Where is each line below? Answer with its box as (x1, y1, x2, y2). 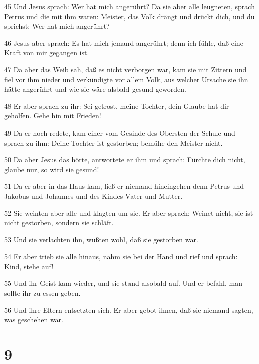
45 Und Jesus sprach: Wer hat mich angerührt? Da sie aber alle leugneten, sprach (4, 1, 255, 11)
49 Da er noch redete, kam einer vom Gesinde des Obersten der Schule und (4, 127, 235, 138)
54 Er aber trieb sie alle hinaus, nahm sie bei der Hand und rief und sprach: (4, 251, 238, 262)
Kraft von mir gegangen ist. (4, 47, 89, 58)
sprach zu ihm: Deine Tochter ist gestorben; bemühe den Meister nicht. (4, 137, 223, 148)
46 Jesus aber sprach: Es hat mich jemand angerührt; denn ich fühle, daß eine (4, 37, 243, 48)
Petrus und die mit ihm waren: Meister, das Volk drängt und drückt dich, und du (4, 11, 255, 21)
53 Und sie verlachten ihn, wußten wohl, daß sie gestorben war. (4, 234, 198, 245)
